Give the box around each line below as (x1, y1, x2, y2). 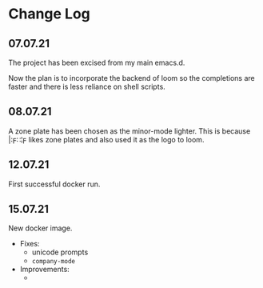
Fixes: (19, 239, 40, 249)
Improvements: (19, 265, 70, 274)
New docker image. (8, 223, 73, 233)
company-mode (31, 258, 76, 266)
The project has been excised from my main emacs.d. (8, 58, 185, 67)
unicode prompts (31, 247, 89, 257)
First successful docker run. (8, 179, 101, 189)
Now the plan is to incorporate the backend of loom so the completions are (8, 74, 255, 82)
